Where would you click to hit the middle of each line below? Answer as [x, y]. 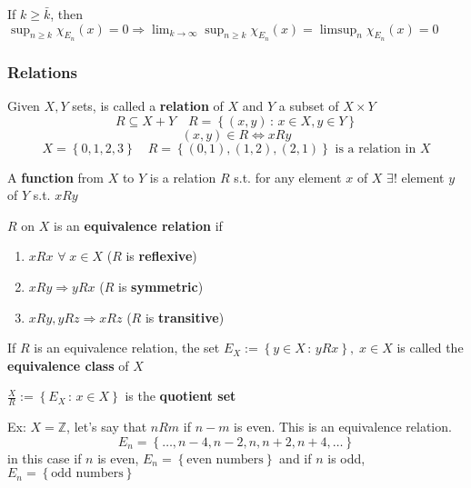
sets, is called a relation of [148, 106]
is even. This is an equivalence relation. [343, 427]
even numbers [225, 459]
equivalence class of [68, 365]
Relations [42, 71]
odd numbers [87, 474]
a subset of [309, 106]
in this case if [45, 458]
